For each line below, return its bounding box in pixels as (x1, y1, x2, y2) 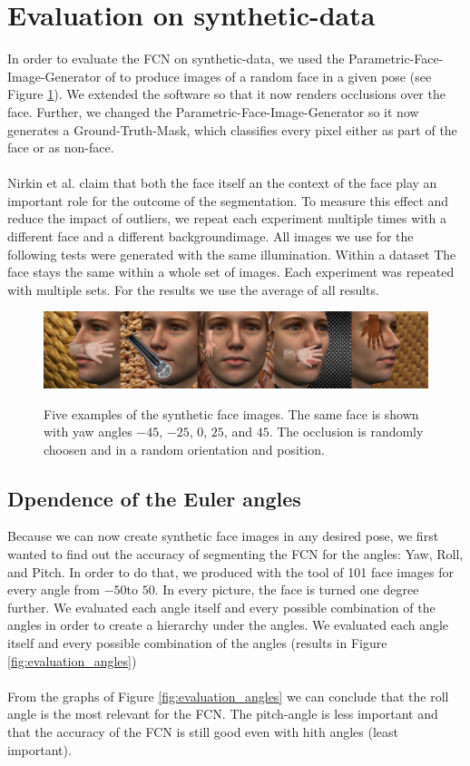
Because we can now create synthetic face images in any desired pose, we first (7, 526, 439, 545)
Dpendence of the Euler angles (7, 484, 301, 512)
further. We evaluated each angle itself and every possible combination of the (7, 597, 436, 616)
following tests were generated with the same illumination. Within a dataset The (7, 244, 456, 263)
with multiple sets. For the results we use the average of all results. (7, 280, 379, 299)
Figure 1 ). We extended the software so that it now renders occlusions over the (7, 84, 446, 103)
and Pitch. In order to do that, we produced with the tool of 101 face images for (7, 562, 454, 581)
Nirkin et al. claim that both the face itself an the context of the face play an (7, 173, 437, 192)
